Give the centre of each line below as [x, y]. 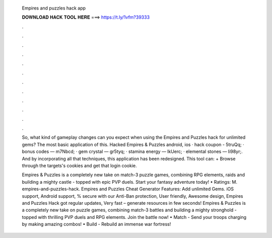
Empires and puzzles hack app [54, 8]
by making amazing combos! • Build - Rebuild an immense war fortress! [96, 224]
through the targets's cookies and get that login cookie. [79, 166]
